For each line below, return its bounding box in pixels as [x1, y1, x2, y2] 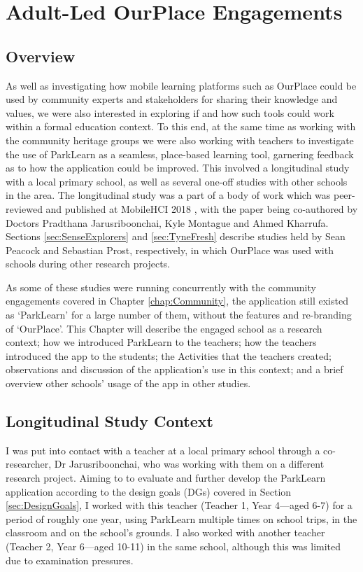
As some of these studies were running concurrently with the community [6, 279, 316, 294]
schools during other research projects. [6, 256, 171, 271]
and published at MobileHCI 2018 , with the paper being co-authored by [45, 201, 358, 216]
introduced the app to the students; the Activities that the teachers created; [6, 348, 332, 363]
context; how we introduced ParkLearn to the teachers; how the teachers [6, 335, 317, 349]
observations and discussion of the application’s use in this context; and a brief [6, 362, 343, 377]
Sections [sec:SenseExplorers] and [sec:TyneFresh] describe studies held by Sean [6, 229, 346, 244]
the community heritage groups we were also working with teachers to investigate [6, 132, 354, 147]
